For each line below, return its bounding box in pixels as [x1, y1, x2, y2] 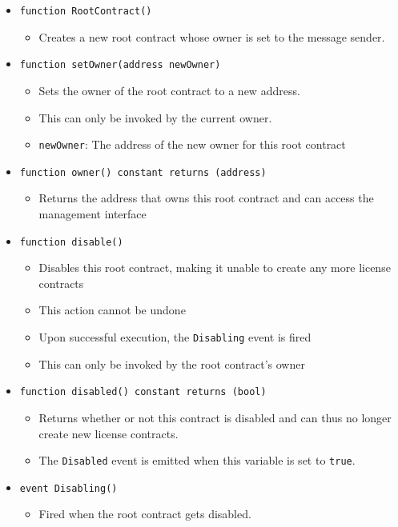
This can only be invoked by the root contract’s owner [38, 355, 305, 372]
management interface [38, 206, 147, 222]
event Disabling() [19, 482, 118, 494]
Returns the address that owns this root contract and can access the [38, 190, 374, 206]
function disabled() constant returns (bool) [19, 386, 267, 398]
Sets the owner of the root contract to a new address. [38, 82, 300, 98]
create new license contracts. [38, 425, 179, 441]
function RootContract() [19, 6, 152, 17]
